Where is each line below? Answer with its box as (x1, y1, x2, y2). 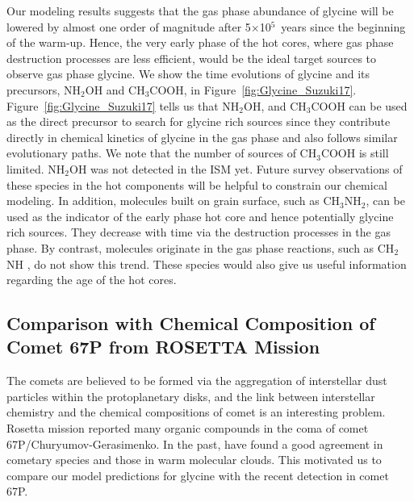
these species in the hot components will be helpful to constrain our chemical (6, 176, 387, 193)
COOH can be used (311, 97, 408, 114)
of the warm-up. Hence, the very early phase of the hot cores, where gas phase (6, 34, 394, 51)
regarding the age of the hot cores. (6, 271, 177, 288)
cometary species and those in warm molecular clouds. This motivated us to (6, 451, 382, 468)
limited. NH (6, 160, 65, 177)
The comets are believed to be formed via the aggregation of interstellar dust (6, 372, 387, 389)
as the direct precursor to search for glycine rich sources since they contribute (6, 113, 391, 130)
